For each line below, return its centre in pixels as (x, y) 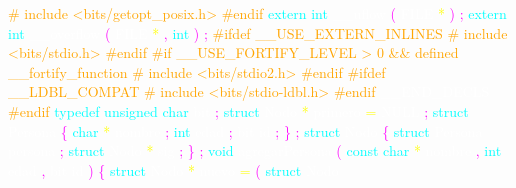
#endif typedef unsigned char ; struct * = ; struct (238, 110)
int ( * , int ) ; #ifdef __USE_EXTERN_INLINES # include (258, 32)
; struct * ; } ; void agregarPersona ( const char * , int (280, 150)
